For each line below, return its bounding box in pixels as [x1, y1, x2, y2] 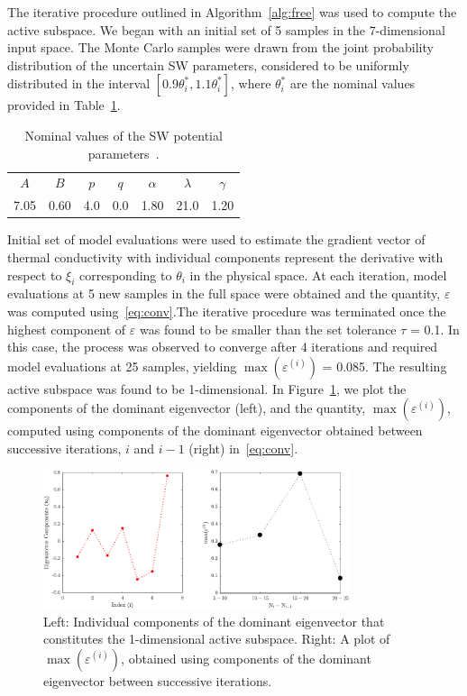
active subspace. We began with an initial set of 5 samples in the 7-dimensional [7, 20, 445, 39]
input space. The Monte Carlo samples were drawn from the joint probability [7, 38, 434, 57]
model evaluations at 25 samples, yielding [7, 356, 237, 375]
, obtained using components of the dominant [121, 648, 371, 667]
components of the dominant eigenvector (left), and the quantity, [7, 398, 366, 417]
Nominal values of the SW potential [24, 125, 223, 144]
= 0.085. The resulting [322, 356, 447, 375]
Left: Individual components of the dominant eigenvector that [43, 611, 385, 630]
